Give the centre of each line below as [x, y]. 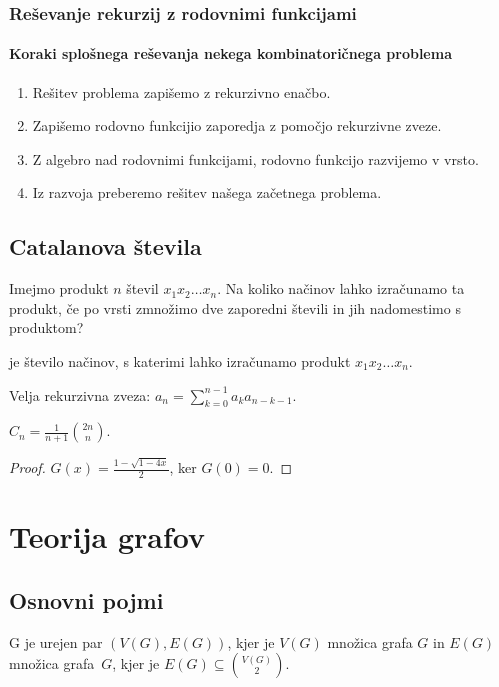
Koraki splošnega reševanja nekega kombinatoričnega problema [230, 53]
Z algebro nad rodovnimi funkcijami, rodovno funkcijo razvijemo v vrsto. [255, 158]
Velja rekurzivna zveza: [80, 394]
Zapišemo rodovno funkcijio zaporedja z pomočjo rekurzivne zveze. [237, 125]
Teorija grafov [107, 536]
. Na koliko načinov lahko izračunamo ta [341, 288]
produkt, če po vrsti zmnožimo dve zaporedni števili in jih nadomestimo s [235, 307]
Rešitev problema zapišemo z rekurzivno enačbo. [181, 91]
